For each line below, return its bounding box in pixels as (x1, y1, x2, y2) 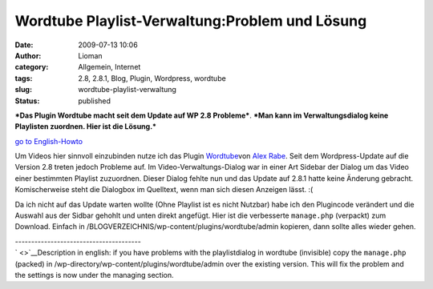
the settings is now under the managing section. (14, 270, 174, 279)
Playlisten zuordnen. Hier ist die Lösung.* (14, 122, 156, 131)
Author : (14, 50, 42, 60)
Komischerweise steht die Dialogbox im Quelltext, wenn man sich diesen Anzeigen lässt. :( (14, 185, 314, 195)
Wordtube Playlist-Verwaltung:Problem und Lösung (14, 12, 367, 30)
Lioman (78, 50, 103, 60)
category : (14, 62, 49, 72)
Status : (14, 96, 40, 106)
